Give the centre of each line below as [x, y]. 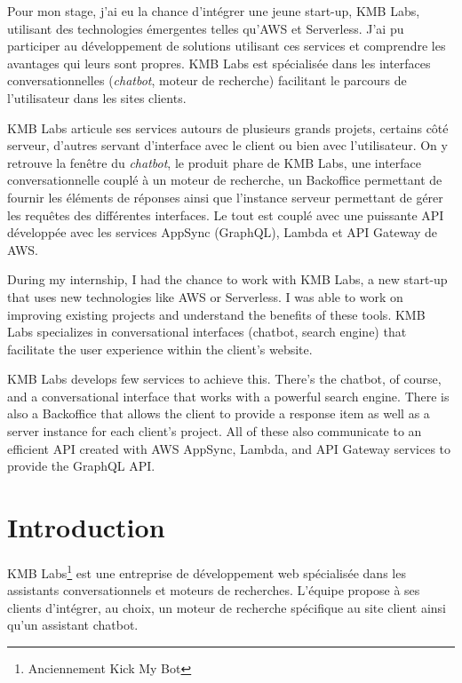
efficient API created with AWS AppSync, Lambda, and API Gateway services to [229, 448]
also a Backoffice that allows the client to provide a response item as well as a [219, 413]
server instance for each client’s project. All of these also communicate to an [215, 431]
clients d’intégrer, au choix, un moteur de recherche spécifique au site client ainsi [227, 607]
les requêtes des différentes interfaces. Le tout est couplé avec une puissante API [226, 214]
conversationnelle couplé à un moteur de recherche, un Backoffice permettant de [225, 180]
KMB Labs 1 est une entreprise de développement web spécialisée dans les [207, 571]
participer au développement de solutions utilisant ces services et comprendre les [227, 46]
